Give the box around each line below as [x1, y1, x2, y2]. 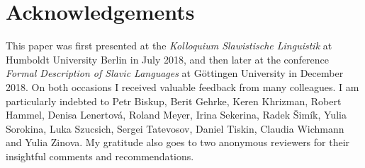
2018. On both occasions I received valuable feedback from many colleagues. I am [6, 79, 359, 94]
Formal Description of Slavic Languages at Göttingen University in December [6, 66, 344, 80]
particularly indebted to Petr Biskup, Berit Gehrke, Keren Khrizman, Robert [6, 93, 342, 108]
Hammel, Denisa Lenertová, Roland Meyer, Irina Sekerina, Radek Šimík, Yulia [6, 107, 347, 122]
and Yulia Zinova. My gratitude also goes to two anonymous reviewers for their [6, 135, 350, 150]
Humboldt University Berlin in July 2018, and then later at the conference [6, 52, 330, 66]
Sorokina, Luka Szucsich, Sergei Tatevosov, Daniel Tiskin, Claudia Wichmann [6, 121, 344, 136]
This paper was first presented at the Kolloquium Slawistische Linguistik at [6, 38, 332, 53]
